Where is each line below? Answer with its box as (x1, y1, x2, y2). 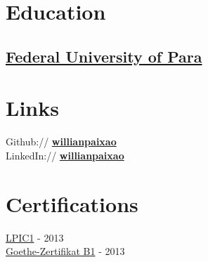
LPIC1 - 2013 (6, 230, 64, 244)
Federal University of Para (6, 45, 202, 67)
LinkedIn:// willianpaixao (6, 148, 124, 162)
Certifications (6, 189, 138, 218)
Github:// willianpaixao (6, 134, 117, 149)
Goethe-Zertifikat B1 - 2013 (6, 244, 125, 258)
